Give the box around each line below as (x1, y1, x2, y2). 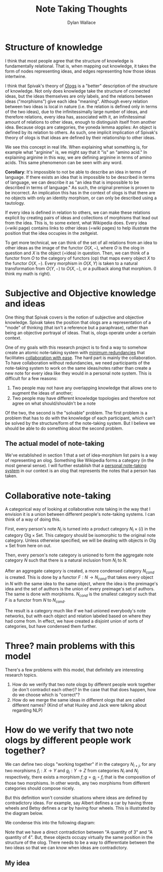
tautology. (5, 200, 25, 206)
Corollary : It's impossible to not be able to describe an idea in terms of (5, 169, 147, 175)
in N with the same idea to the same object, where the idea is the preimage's (5, 581, 158, 587)
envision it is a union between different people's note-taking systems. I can (5, 512, 155, 517)
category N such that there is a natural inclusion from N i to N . (5, 557, 128, 564)
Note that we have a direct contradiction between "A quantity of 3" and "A (5, 829, 153, 835)
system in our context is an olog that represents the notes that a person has (5, 468, 156, 474)
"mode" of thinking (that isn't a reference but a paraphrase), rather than (5, 324, 148, 330)
